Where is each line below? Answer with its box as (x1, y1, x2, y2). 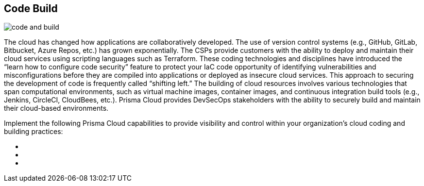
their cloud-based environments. (4, 104, 109, 113)
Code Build (4, 2, 58, 15)
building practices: (4, 127, 63, 136)
